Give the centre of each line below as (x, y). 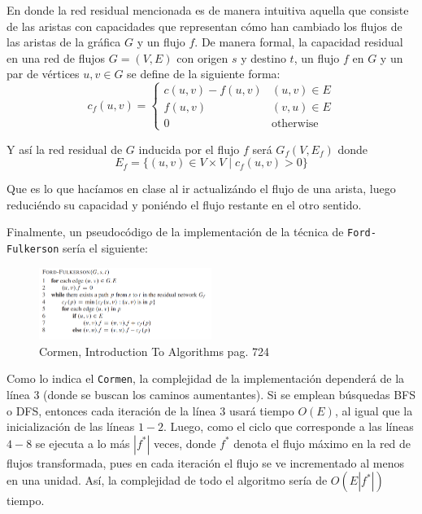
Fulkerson (33, 249)
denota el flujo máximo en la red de (322, 443)
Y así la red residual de (65, 149)
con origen (202, 57)
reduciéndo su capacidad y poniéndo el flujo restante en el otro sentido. (184, 204)
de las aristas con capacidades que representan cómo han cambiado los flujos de (204, 26)
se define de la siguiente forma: (204, 74)
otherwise (295, 124)
